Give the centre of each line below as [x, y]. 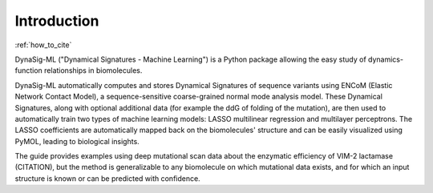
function [29, 70]
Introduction [57, 21]
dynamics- [386, 59]
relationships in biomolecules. [93, 70]
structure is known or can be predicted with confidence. [107, 178]
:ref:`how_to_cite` [43, 45]
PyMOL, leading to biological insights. [77, 141]
